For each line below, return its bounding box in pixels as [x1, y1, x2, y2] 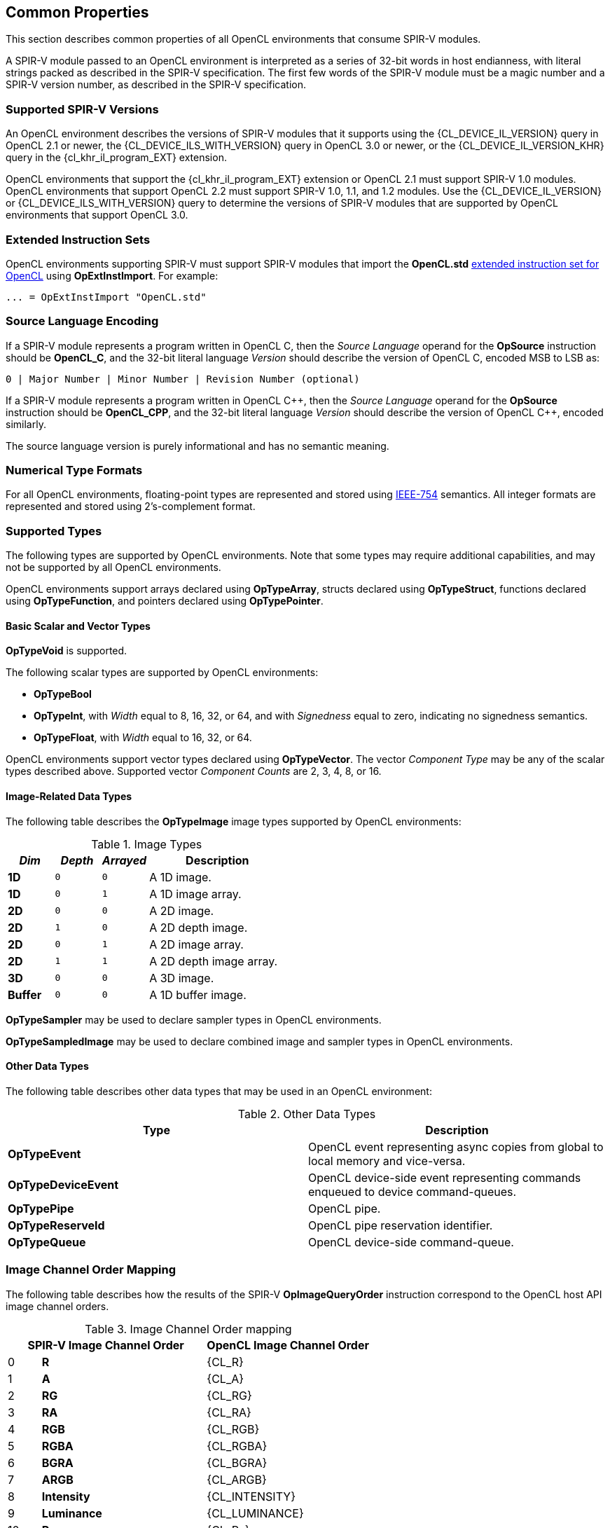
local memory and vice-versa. [308, 1153, 466, 1168]
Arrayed [102, 853, 147, 867]
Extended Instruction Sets [6, 232, 151, 247]
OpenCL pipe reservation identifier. [308, 1218, 493, 1232]
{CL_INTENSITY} [207, 1489, 296, 1503]
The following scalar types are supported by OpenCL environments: [6, 666, 319, 679]
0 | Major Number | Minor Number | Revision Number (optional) [6, 373, 360, 385]
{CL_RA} [207, 1405, 251, 1419]
